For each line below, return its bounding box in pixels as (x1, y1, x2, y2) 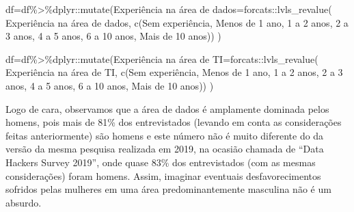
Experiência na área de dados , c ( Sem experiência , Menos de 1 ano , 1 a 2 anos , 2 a (5, 15, 349, 29)
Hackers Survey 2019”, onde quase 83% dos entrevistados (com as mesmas (5, 155, 316, 169)
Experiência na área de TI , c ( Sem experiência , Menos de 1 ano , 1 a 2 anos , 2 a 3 (5, 65, 343, 79)
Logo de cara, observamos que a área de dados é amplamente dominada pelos (5, 101, 329, 116)
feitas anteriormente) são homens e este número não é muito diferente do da (5, 128, 324, 142)
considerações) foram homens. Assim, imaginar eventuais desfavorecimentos (5, 168, 321, 183)
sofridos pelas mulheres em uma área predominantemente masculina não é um (5, 182, 331, 196)
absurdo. (5, 195, 42, 209)
